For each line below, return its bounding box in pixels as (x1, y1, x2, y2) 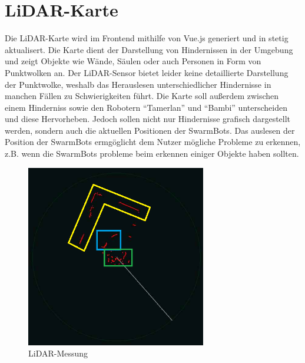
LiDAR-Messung (28, 347, 88, 359)
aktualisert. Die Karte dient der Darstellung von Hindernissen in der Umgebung (5, 43, 293, 55)
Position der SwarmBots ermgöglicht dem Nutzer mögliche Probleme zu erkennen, (5, 136, 301, 148)
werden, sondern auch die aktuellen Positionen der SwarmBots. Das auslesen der (5, 124, 295, 136)
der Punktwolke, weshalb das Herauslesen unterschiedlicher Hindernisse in (5, 78, 271, 90)
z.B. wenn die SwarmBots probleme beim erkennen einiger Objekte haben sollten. (5, 147, 299, 160)
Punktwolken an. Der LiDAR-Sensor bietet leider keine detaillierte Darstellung (5, 66, 289, 78)
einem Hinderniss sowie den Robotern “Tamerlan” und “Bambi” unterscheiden (5, 101, 287, 113)
